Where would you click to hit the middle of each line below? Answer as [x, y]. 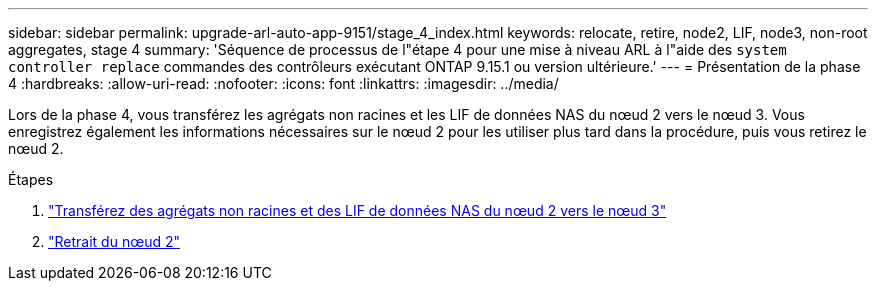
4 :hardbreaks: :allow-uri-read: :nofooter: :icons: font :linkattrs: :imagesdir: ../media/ [283, 83]
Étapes [31, 179]
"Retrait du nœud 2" [114, 241]
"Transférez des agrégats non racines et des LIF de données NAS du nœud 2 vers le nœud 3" [357, 210]
